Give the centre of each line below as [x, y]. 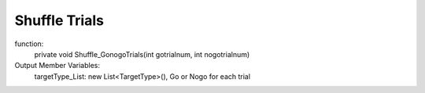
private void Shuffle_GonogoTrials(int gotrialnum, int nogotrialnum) [142, 54]
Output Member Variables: [57, 66]
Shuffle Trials [59, 20]
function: [29, 44]
